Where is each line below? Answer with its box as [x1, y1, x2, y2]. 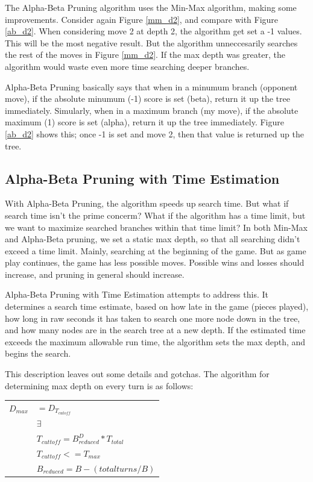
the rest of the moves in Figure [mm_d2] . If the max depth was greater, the [5, 48, 285, 61]
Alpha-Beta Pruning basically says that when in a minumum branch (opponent [5, 80, 298, 93]
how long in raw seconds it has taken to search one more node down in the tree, [5, 311, 300, 324]
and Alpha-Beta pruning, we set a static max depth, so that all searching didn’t [5, 233, 300, 245]
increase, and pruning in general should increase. [5, 268, 185, 280]
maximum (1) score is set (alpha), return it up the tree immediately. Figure [5, 116, 284, 128]
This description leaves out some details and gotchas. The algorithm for [5, 368, 270, 380]
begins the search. [5, 347, 71, 360]
